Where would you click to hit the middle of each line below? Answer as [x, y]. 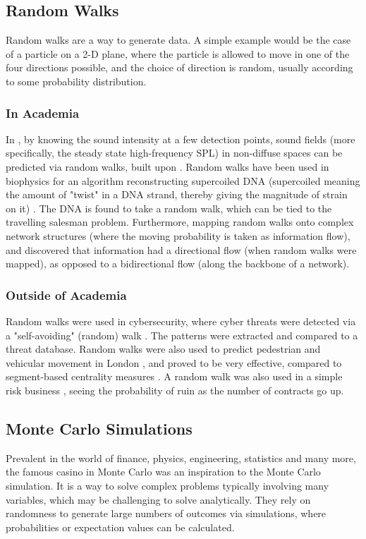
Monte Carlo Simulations [99, 428]
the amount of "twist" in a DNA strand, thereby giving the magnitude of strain [177, 194]
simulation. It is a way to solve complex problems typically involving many [167, 485]
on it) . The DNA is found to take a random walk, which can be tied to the [169, 208]
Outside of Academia [66, 295]
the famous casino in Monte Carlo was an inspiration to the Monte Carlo [163, 472]
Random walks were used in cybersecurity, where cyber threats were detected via [181, 321]
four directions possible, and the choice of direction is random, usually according [179, 67]
